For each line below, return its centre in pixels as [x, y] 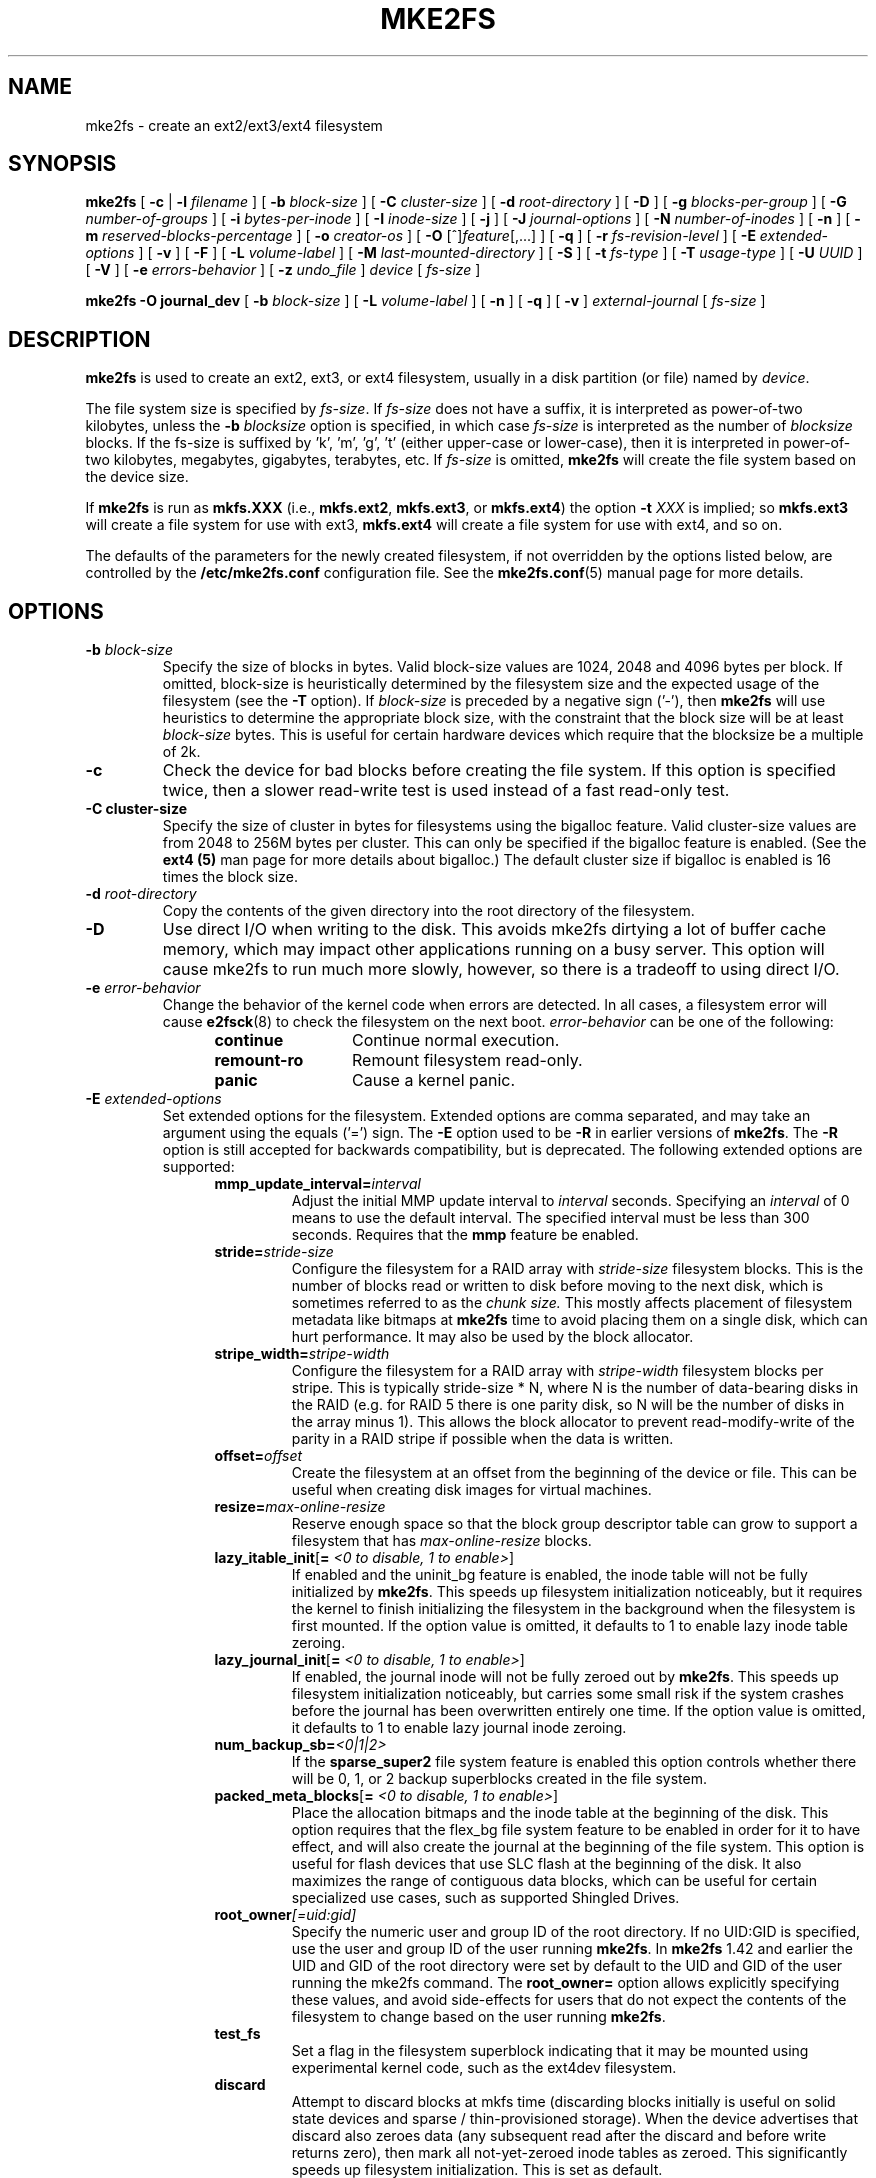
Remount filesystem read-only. [467, 1060]
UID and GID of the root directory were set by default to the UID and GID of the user [567, 1966]
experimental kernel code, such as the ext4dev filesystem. [484, 2068]
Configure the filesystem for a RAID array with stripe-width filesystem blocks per [557, 1371]
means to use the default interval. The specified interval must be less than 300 [550, 1218]
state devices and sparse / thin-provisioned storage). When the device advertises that [575, 2119]
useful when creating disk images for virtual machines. [471, 1490]
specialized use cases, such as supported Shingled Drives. [485, 1898]
